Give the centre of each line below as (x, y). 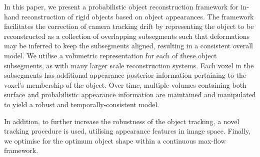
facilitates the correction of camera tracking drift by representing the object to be (129, 26)
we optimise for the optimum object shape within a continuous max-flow (115, 140)
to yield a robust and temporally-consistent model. (82, 104)
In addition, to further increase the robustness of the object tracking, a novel (122, 121)
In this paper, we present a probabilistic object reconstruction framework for (121, 6)
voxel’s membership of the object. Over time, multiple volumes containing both (125, 84)
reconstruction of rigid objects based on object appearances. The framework (138, 16)
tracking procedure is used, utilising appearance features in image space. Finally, (127, 131)
